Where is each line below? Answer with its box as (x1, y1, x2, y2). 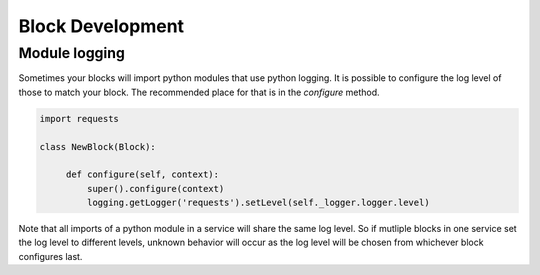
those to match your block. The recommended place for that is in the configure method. (18, 86, 380, 98)
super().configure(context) (86, 183, 225, 194)
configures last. (18, 250, 83, 262)
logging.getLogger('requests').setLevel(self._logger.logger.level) (86, 197, 430, 209)
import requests (39, 113, 120, 124)
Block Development (18, 15, 185, 37)
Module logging (18, 44, 125, 62)
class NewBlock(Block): (39, 141, 157, 152)
